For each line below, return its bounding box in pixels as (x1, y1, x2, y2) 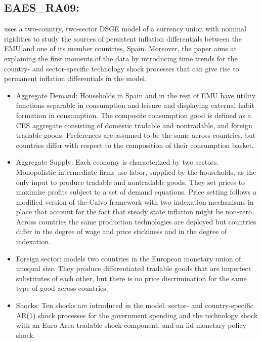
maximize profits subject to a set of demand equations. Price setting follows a (16, 186, 257, 197)
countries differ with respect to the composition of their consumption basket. (16, 139, 254, 150)
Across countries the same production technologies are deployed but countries (16, 216, 256, 226)
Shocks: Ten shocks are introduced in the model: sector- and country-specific (16, 300, 253, 311)
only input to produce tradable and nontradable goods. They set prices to (16, 176, 245, 187)
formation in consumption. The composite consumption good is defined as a (16, 109, 251, 120)
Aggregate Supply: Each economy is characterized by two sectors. (16, 157, 219, 167)
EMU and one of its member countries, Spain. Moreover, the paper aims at (4, 43, 237, 54)
